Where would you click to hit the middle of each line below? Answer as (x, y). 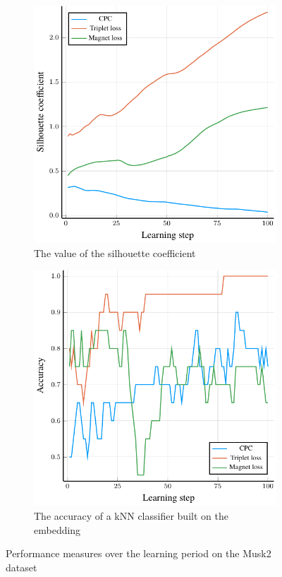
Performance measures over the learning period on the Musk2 (139, 553)
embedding (57, 529)
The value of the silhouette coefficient (115, 252)
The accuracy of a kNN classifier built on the (131, 516)
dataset (22, 567)
